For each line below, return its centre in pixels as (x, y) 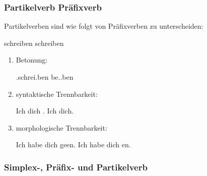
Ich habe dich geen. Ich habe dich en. (73, 144)
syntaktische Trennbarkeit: (57, 94)
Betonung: (32, 60)
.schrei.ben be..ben (45, 77)
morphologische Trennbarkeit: (61, 127)
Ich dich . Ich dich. (45, 111)
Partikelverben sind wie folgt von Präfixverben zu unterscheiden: (104, 26)
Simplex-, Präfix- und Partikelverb (76, 167)
